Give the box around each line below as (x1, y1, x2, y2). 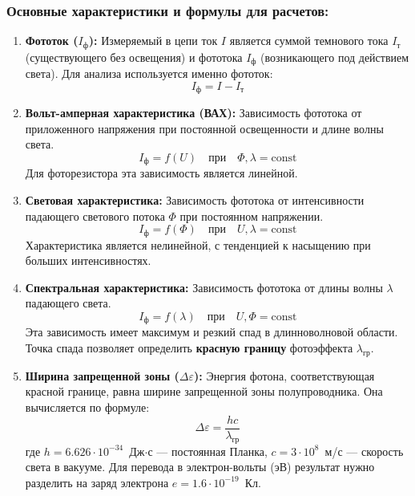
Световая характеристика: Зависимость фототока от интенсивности (25, 192, 365, 208)
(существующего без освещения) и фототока (25, 48, 243, 65)
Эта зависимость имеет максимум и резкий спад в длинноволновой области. (25, 323, 398, 340)
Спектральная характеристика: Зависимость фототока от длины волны (25, 278, 383, 295)
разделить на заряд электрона (25, 474, 169, 490)
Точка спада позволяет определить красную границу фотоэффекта (25, 339, 353, 356)
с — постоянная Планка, (147, 442, 268, 459)
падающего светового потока (25, 207, 165, 224)
